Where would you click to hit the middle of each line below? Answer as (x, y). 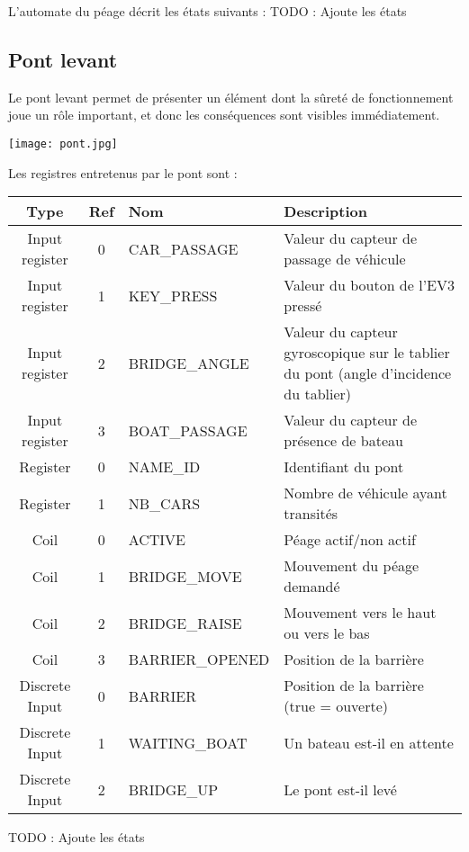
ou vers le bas (327, 633)
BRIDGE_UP (173, 789)
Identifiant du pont (344, 467)
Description (325, 211)
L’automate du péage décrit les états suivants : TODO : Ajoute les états (207, 11)
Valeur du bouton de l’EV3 (369, 285)
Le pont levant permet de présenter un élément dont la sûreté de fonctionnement (231, 97)
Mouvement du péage (352, 566)
